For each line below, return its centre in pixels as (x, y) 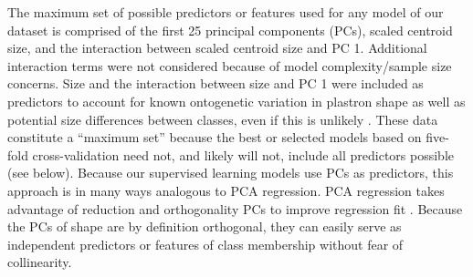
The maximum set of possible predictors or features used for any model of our (226, 12)
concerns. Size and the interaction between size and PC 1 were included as (215, 83)
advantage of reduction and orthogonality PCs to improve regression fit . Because (235, 208)
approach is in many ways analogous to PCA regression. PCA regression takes (226, 190)
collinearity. (40, 262)
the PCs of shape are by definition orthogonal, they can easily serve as (205, 226)
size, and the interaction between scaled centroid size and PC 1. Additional (217, 48)
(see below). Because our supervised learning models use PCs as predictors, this (231, 173)
